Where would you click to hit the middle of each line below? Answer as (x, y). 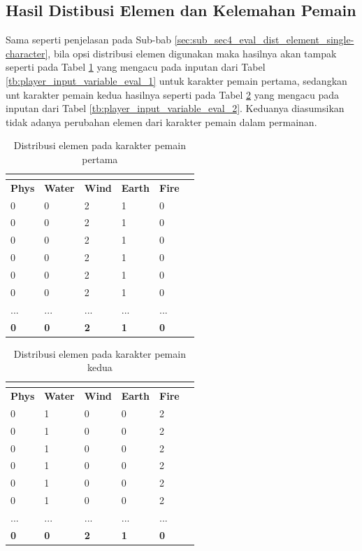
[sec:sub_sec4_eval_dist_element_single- (264, 40)
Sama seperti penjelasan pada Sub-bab (89, 40)
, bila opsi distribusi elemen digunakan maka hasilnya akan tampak (192, 53)
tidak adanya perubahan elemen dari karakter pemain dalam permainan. (161, 121)
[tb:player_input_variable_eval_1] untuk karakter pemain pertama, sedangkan (176, 80)
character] (27, 53)
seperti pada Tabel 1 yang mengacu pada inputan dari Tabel (136, 67)
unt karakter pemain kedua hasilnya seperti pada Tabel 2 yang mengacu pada (173, 94)
